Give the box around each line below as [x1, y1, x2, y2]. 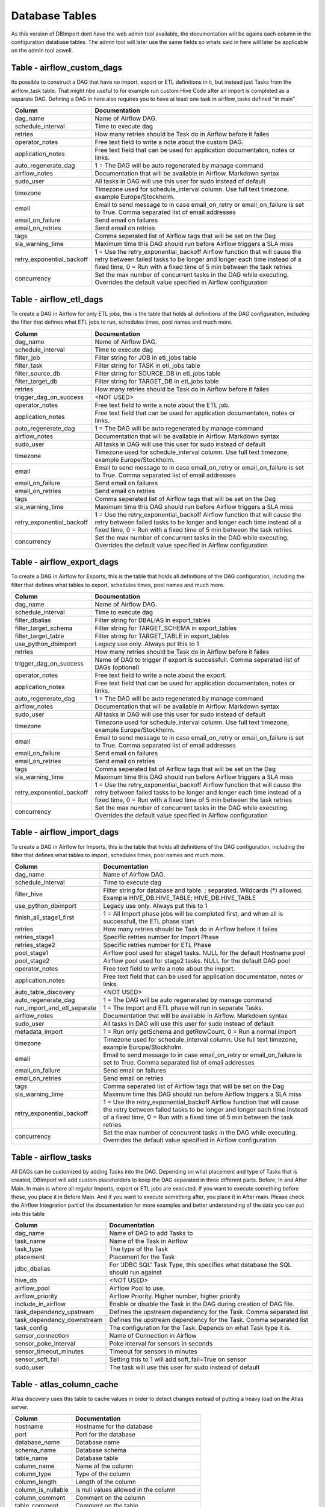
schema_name [14, 1446, 57, 1455]
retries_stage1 [14, 933, 54, 942]
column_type [14, 1470, 52, 1478]
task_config [14, 1324, 48, 1332]
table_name [14, 1454, 48, 1462]
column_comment [14, 1494, 66, 1502]
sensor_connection [14, 1332, 69, 1340]
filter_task [14, 361, 43, 370]
